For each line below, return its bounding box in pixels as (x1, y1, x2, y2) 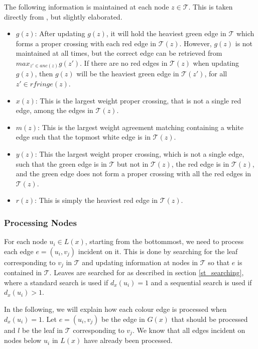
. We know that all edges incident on (132, 324, 245, 335)
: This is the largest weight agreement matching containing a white (38, 122, 243, 132)
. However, (179, 38, 212, 48)
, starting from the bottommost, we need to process (85, 236, 244, 247)
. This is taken (188, 2, 233, 12)
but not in (117, 158, 149, 169)
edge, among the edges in (16, 105, 93, 115)
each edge (4, 246, 34, 256)
